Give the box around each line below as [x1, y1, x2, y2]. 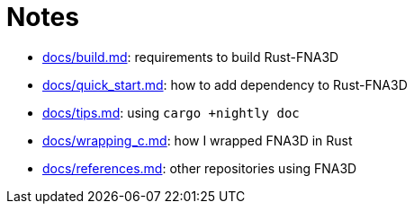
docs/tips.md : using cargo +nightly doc [42, 104, 300, 120]
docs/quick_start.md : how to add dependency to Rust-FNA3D [42, 76, 408, 92]
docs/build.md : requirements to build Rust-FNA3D [42, 48, 339, 65]
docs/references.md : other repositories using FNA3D [42, 160, 357, 176]
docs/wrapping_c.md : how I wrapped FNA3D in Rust [42, 132, 353, 148]
